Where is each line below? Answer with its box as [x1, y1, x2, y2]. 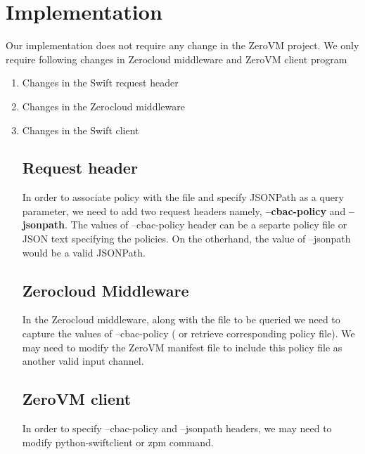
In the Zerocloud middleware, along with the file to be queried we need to [22, 312, 340, 327]
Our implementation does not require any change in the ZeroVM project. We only [6, 38, 359, 53]
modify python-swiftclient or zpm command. [22, 434, 214, 449]
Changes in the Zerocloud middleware [22, 98, 185, 113]
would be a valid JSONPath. [22, 245, 146, 259]
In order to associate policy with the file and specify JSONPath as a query [22, 190, 344, 205]
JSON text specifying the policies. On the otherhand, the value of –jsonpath [22, 231, 351, 246]
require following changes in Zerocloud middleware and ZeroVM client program [6, 51, 347, 66]
